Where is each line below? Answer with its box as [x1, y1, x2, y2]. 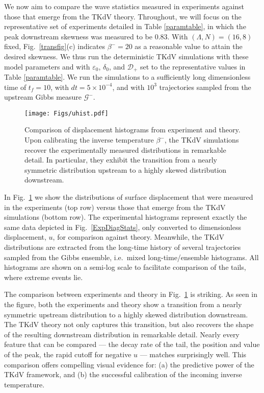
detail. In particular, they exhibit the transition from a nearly [24, 154, 217, 165]
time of [4, 81, 27, 92]
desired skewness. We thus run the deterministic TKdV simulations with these [4, 51, 249, 61]
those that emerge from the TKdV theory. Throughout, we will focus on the [4, 11, 242, 21]
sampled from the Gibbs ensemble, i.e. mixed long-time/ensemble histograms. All [4, 251, 259, 262]
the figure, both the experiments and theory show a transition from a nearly [4, 298, 242, 309]
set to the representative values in [140, 61, 246, 72]
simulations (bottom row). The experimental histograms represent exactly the [4, 212, 247, 222]
